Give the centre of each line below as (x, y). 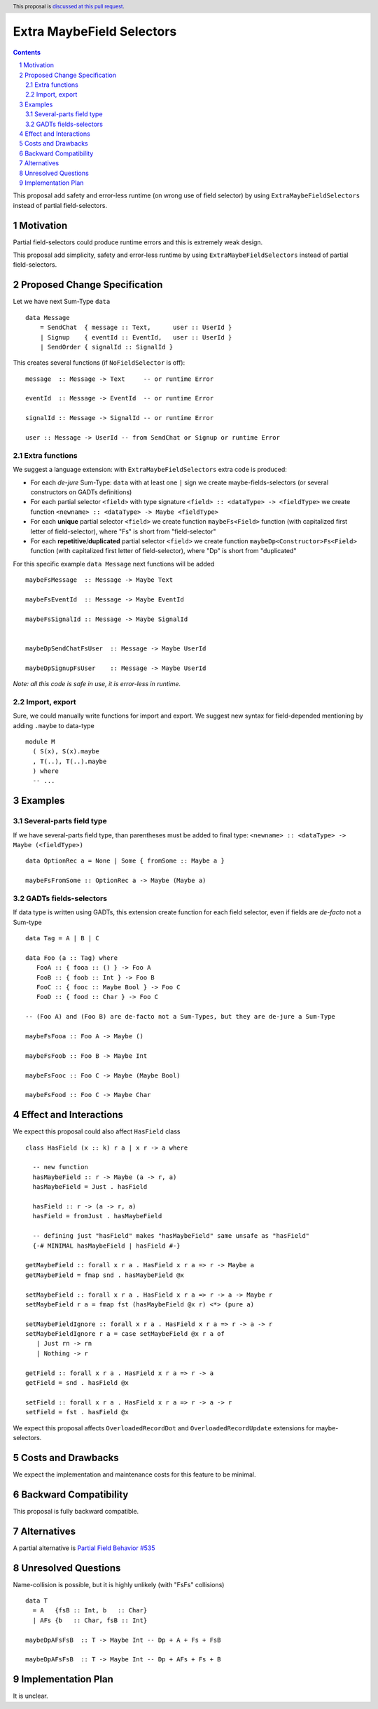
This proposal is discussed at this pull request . (69, 6)
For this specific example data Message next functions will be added (114, 564)
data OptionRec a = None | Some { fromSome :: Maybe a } (125, 861)
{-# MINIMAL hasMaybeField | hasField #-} (107, 1246)
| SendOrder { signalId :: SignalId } (106, 347)
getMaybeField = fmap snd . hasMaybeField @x (105, 1275)
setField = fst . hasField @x (77, 1412)
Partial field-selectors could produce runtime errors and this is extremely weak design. (138, 242)
